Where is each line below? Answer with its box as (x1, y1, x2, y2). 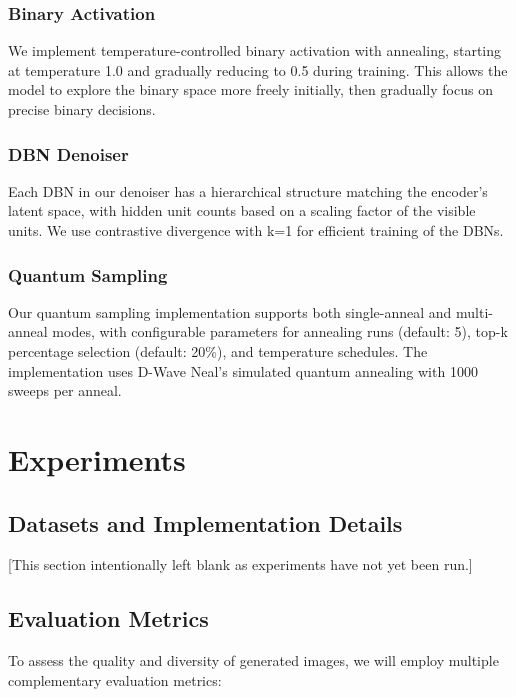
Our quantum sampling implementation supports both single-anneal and (8, 301, 452, 322)
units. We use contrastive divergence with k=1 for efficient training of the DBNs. (8, 220, 504, 240)
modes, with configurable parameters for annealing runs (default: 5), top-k (52, 321, 508, 342)
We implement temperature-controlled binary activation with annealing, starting (8, 40, 502, 61)
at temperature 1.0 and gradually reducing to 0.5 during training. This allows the (8, 59, 508, 80)
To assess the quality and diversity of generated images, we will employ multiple (8, 650, 499, 671)
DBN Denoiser (8, 141, 129, 166)
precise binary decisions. (8, 99, 156, 119)
